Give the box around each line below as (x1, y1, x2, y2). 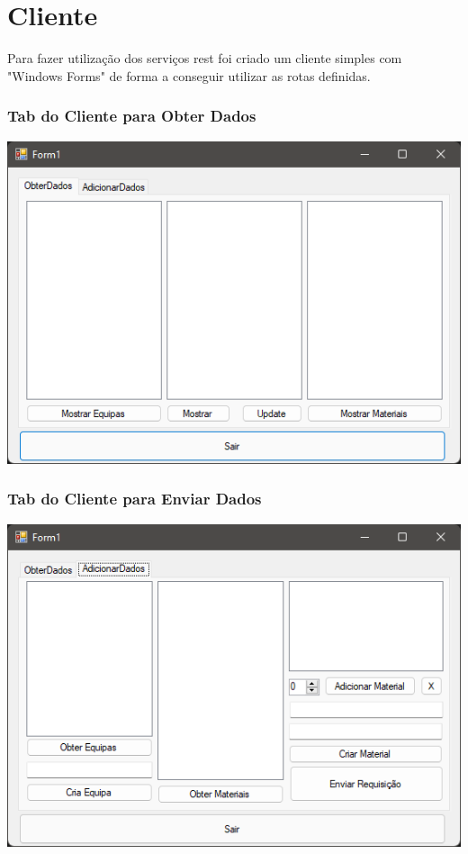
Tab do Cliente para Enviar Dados (7, 487, 262, 510)
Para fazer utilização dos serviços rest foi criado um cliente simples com (7, 49, 402, 68)
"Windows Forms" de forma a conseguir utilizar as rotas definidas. (7, 66, 371, 85)
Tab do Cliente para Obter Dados (7, 104, 256, 127)
